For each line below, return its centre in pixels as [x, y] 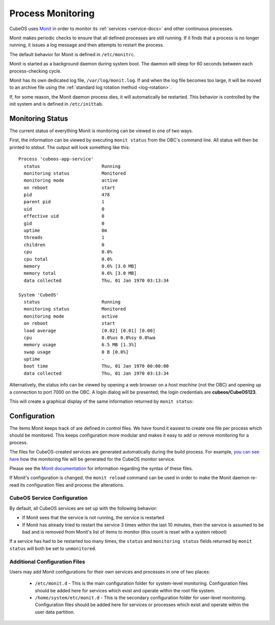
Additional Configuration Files [47, 562]
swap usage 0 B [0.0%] [76, 352]
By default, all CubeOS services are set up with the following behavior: [83, 508]
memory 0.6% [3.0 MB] [80, 266]
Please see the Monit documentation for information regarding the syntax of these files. [101, 468]
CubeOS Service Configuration [48, 498]
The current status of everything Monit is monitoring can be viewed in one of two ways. [101, 131]
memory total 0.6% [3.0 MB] [80, 273]
